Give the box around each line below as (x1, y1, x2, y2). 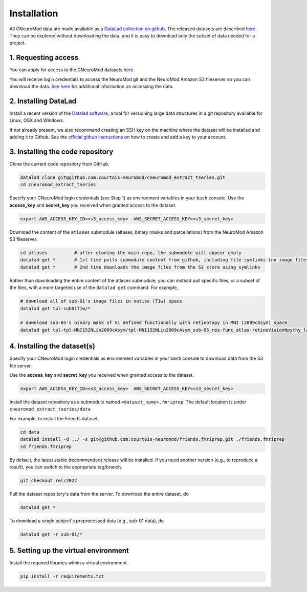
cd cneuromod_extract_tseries (20, 182, 96, 188)
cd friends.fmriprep (20, 443, 72, 450)
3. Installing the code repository (9, 147, 114, 156)
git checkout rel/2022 (20, 477, 77, 483)
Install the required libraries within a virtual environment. (9, 560, 128, 566)
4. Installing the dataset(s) (9, 342, 96, 351)
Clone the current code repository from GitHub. (9, 161, 109, 167)
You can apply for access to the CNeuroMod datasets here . (9, 67, 135, 73)
